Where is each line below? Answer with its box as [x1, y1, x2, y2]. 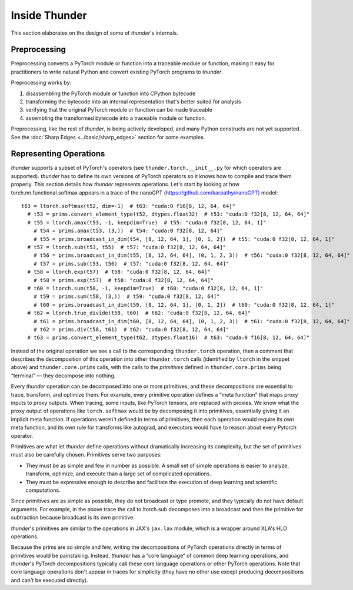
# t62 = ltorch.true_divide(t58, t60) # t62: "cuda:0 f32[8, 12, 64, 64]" [27, 310, 251, 317]
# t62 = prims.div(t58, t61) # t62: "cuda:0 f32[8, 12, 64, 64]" [33, 326, 229, 333]
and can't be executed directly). [11, 576, 88, 584]
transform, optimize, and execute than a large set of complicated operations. [25, 470, 212, 477]
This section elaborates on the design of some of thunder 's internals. [11, 29, 179, 36]
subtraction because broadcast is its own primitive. [11, 514, 135, 521]
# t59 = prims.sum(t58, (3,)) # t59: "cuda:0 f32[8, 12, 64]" [33, 293, 220, 300]
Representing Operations [11, 149, 105, 159]
